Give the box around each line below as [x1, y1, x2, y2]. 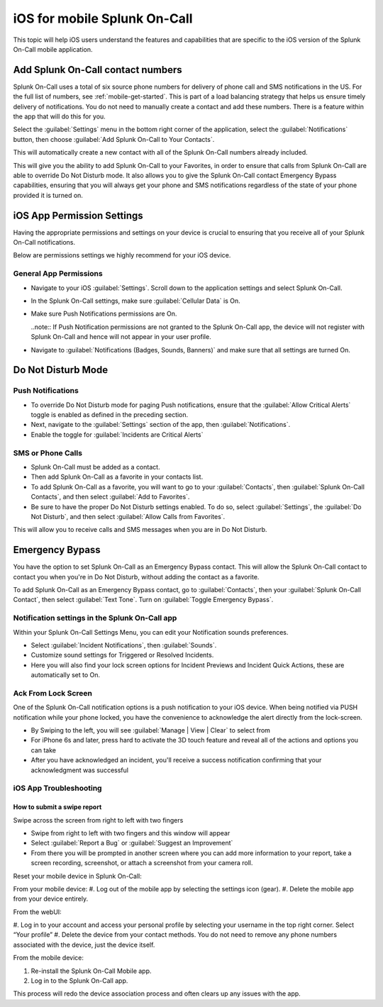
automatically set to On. [30, 671, 101, 679]
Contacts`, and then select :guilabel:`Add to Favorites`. [30, 493, 190, 501]
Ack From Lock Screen [13, 688, 92, 698]
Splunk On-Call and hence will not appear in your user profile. [30, 333, 212, 341]
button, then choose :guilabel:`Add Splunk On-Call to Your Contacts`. [13, 135, 215, 143]
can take [30, 745, 57, 755]
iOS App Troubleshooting [13, 784, 102, 794]
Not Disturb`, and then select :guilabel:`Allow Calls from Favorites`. [30, 512, 226, 521]
